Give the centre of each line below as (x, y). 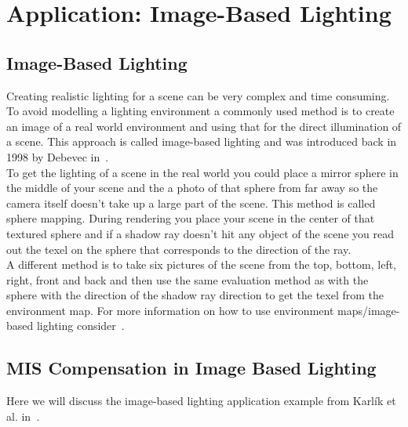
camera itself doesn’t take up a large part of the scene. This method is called (191, 203)
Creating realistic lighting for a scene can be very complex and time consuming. (198, 95)
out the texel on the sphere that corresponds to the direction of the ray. (179, 249)
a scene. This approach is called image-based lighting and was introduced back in (202, 141)
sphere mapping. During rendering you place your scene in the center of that (191, 218)
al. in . (23, 416)
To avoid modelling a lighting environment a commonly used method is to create (200, 111)
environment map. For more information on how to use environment (170, 310)
